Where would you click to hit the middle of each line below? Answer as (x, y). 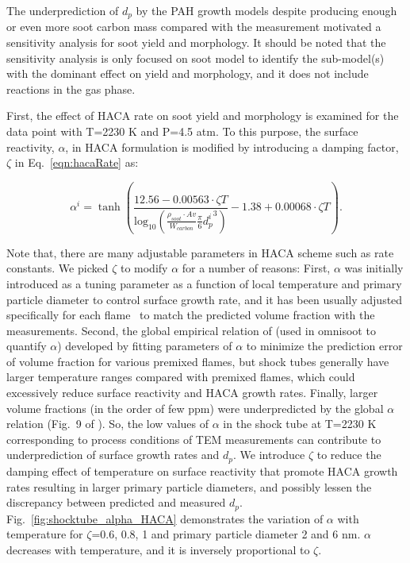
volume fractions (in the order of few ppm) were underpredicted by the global (195, 408)
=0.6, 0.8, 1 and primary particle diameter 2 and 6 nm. (226, 534)
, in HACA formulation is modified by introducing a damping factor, (232, 147)
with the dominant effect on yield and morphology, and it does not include (188, 73)
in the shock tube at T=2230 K (300, 424)
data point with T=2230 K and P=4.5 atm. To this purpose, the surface (182, 131)
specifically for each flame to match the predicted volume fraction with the (191, 315)
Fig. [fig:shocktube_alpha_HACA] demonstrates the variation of (165, 518)
